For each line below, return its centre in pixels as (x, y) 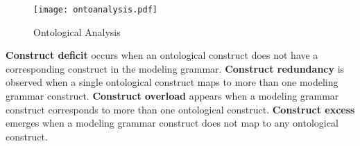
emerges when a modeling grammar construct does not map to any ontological (172, 123)
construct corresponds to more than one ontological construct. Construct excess (180, 109)
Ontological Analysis (77, 31)
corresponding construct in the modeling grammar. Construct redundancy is (175, 68)
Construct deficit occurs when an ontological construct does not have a (162, 55)
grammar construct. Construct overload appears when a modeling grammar (172, 96)
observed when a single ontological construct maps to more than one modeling (172, 82)
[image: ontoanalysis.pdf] (95, 10)
